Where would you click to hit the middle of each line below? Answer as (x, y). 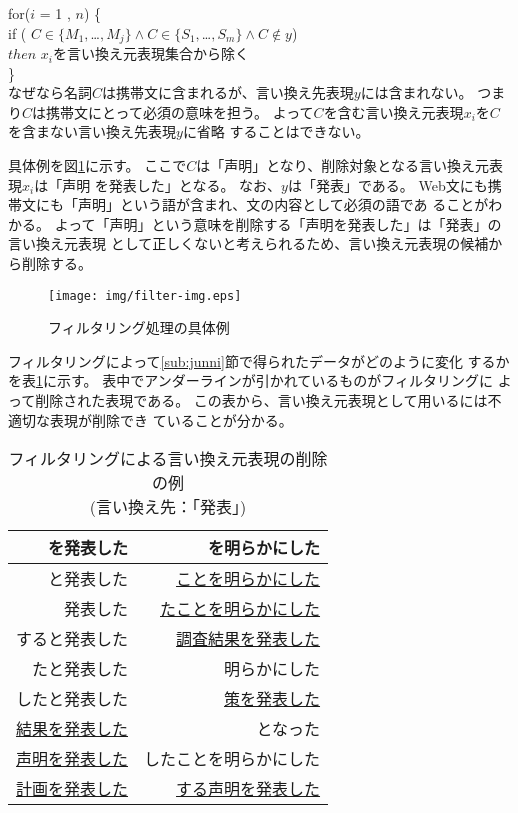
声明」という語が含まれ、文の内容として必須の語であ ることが (283, 204)
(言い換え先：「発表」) (168, 507)
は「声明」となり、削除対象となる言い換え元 (342, 165)
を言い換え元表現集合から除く (150, 53)
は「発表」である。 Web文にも (387, 184)
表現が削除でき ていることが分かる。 (171, 419)
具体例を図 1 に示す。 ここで (97, 165)
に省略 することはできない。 (276, 131)
